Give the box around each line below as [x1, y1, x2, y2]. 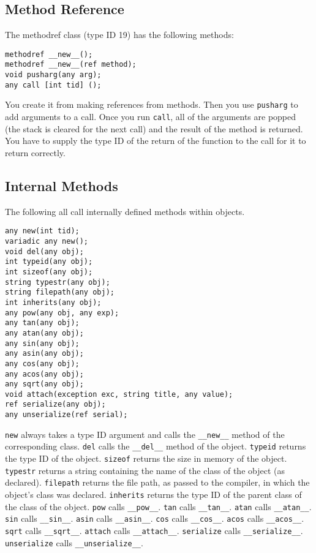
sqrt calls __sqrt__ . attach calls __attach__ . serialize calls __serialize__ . [5, 524, 303, 537]
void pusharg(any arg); [5, 70, 102, 80]
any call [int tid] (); [5, 80, 102, 89]
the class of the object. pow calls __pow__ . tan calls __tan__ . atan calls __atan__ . [5, 500, 312, 513]
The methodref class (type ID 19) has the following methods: [5, 28, 234, 41]
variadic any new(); [5, 236, 89, 246]
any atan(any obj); [5, 328, 84, 337]
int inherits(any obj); [5, 298, 102, 307]
